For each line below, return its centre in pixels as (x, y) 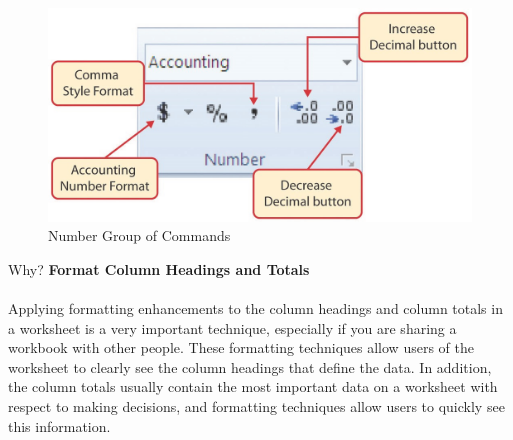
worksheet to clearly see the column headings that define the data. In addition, (250, 366)
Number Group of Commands (139, 235)
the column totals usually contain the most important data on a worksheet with (253, 386)
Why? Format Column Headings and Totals (159, 268)
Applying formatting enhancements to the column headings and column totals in (255, 308)
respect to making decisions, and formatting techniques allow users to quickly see (256, 406)
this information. (59, 425)
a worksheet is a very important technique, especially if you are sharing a (232, 327)
